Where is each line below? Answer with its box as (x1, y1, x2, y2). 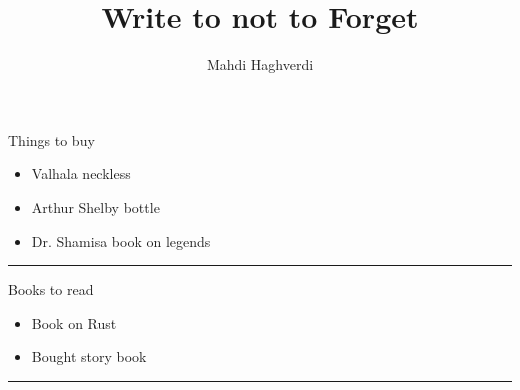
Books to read (8, 279, 94, 300)
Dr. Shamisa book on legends (31, 230, 211, 251)
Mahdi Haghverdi (206, 54, 314, 75)
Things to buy (8, 129, 95, 150)
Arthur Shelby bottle (31, 196, 160, 217)
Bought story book (31, 346, 147, 367)
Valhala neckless (31, 163, 131, 184)
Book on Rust (31, 312, 117, 333)
